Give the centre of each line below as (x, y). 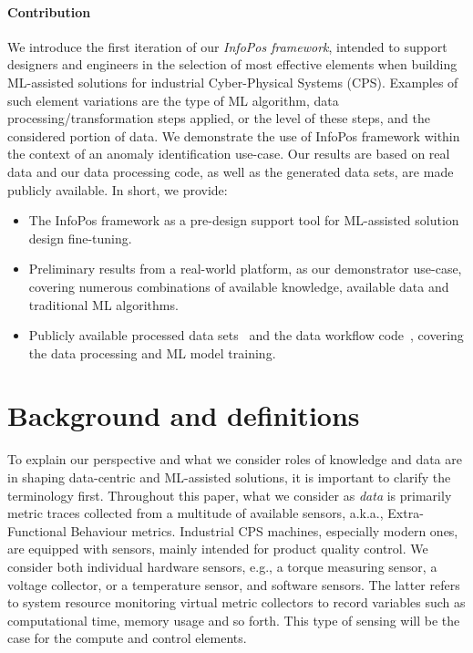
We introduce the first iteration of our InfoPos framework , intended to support (227, 46)
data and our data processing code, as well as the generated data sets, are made (231, 171)
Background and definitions (184, 415)
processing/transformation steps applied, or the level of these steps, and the (219, 118)
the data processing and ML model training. (152, 352)
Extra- (406, 513)
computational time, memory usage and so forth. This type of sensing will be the (234, 620)
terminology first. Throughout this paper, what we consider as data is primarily (230, 495)
